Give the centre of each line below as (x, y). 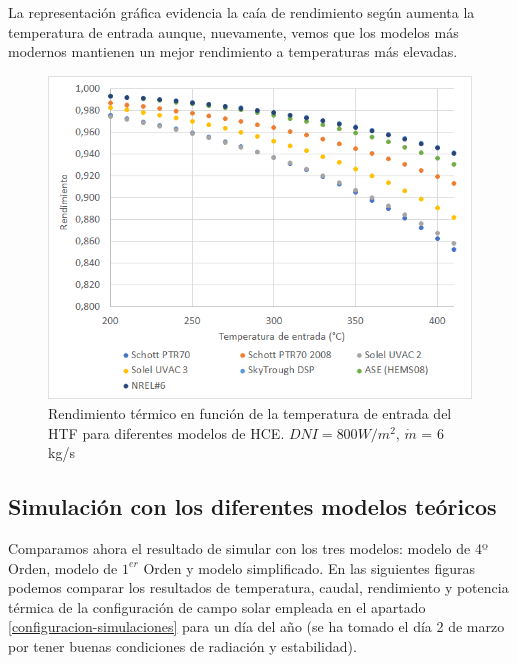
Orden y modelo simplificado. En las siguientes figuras (309, 567)
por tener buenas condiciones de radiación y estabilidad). (182, 645)
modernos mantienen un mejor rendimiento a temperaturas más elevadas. (233, 51)
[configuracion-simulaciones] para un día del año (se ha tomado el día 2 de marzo (256, 626)
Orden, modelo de (63, 567)
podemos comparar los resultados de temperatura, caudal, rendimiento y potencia (258, 587)
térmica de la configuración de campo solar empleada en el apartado (217, 606)
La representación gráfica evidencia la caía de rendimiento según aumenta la (241, 12)
